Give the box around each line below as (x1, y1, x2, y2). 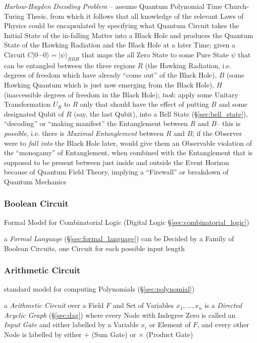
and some (218, 99, 248, 109)
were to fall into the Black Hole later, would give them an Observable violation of (4, 137, 252, 148)
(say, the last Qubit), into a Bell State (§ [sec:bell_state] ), (74, 108, 248, 119)
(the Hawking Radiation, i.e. (145, 60, 231, 70)
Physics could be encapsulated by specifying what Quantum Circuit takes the (4, 20, 239, 31)
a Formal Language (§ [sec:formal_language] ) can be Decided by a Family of (4, 233, 234, 244)
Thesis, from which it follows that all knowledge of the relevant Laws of (26, 10, 244, 21)
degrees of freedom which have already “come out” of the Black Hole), (4, 70, 217, 80)
